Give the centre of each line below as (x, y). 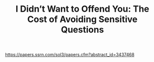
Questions (82, 30)
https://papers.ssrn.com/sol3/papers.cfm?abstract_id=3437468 (70, 55)
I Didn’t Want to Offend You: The (82, 9)
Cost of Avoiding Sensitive (82, 19)
